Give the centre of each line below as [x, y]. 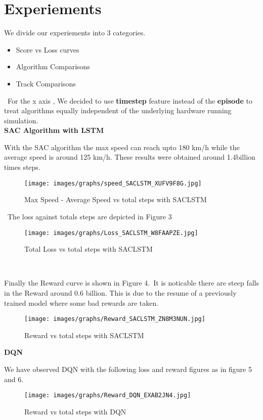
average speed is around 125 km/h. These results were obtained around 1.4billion [130, 157]
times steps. [22, 167]
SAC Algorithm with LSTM [54, 130]
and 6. [14, 379]
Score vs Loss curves [48, 49]
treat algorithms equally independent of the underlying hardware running [118, 110]
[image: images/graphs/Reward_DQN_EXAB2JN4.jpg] [108, 395]
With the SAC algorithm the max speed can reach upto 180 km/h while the [122, 147]
